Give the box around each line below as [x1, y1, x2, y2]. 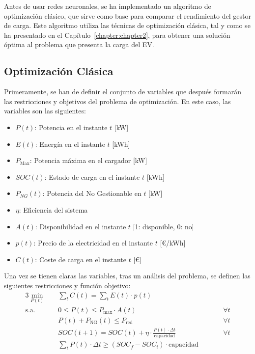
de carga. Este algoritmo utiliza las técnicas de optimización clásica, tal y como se [4, 20, 251, 30]
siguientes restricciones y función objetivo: [4, 280, 131, 290]
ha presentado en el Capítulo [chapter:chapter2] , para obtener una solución [4, 29, 230, 40]
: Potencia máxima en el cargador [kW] [29, 155, 147, 165]
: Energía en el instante [35, 138, 105, 149]
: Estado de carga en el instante [44, 171, 140, 182]
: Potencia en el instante [34, 122, 108, 132]
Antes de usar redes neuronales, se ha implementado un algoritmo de [4, 1, 211, 11]
